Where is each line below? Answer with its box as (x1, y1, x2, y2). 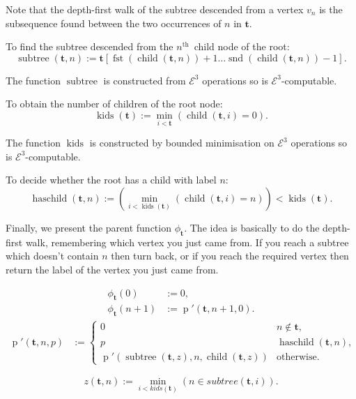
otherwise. (277, 352, 320, 362)
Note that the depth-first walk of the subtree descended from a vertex (6, 2, 304, 16)
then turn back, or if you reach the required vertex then (111, 248, 349, 263)
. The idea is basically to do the (184, 220, 320, 234)
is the (319, 2, 343, 16)
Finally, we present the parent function (6, 220, 171, 234)
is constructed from (103, 73, 186, 87)
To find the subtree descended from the (6, 39, 173, 54)
